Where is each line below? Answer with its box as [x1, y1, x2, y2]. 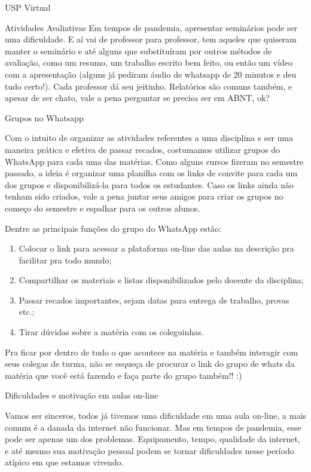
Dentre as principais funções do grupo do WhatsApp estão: [5, 222, 221, 234]
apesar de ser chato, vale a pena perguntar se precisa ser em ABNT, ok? [5, 91, 270, 104]
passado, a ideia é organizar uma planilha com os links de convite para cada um [5, 167, 298, 179]
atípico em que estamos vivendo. [5, 456, 124, 468]
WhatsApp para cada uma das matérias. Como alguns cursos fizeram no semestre [5, 155, 304, 167]
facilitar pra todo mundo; [19, 253, 112, 266]
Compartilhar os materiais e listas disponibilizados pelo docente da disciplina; [19, 274, 304, 286]
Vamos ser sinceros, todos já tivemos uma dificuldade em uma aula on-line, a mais [5, 409, 306, 422]
